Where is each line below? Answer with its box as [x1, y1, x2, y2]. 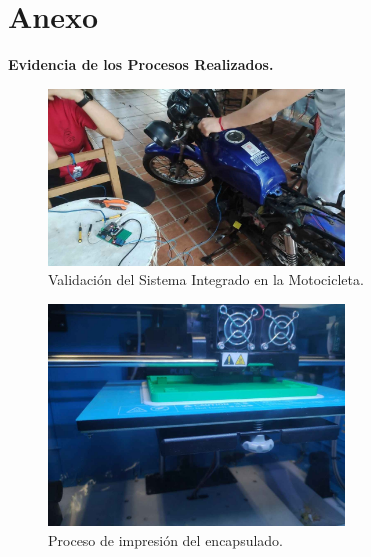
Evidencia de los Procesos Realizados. [8, 54, 274, 75]
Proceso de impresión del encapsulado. [48, 529, 284, 550]
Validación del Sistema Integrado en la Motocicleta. [48, 269, 364, 290]
